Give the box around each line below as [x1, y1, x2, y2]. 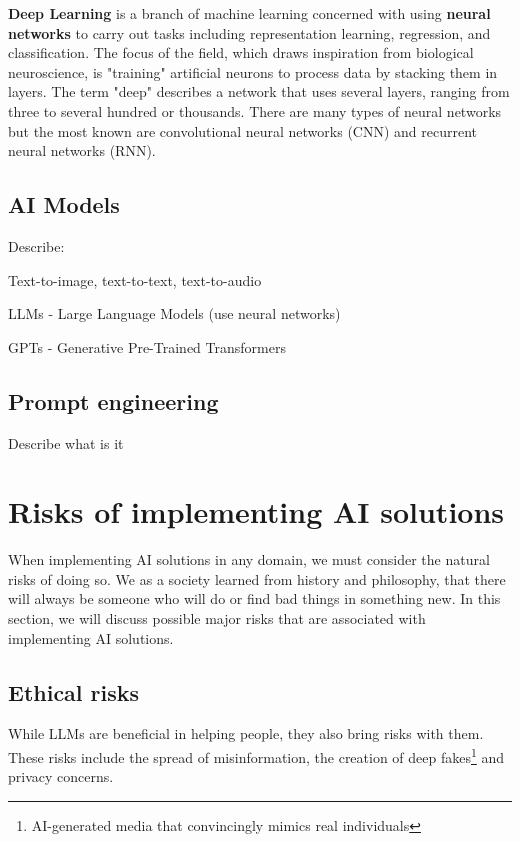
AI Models [8, 189, 120, 220]
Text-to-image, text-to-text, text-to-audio [8, 269, 262, 290]
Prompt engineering [8, 385, 219, 416]
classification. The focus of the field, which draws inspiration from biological [8, 42, 474, 63]
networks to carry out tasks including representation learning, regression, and [8, 22, 491, 43]
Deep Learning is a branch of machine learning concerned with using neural [8, 3, 491, 23]
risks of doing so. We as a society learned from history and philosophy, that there [8, 568, 506, 589]
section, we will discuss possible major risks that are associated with [8, 608, 426, 629]
